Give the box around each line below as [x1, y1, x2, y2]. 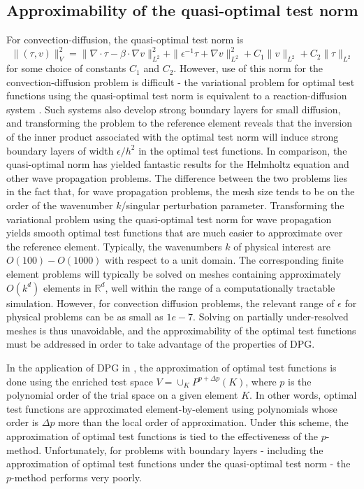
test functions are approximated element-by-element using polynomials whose [6, 401, 337, 416]
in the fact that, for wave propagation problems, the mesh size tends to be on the [6, 184, 355, 199]
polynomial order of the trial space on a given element [6, 388, 238, 402]
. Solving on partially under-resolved [193, 309, 349, 324]
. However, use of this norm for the [173, 61, 323, 76]
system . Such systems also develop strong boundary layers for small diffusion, [6, 101, 341, 116]
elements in [43, 280, 92, 295]
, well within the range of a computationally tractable [105, 280, 335, 295]
